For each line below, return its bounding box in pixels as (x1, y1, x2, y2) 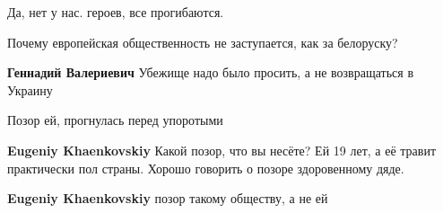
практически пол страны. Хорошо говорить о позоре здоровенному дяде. (7, 158, 404, 177)
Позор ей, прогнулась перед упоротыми (7, 111, 223, 129)
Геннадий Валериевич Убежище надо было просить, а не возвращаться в (7, 63, 414, 82)
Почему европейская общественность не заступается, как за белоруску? (7, 32, 398, 51)
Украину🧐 (7, 80, 56, 99)
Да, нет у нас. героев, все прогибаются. (7, 3, 224, 21)
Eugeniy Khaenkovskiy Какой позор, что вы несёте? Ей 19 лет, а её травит (7, 140, 437, 159)
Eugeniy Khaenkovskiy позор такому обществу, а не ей (7, 189, 328, 208)
